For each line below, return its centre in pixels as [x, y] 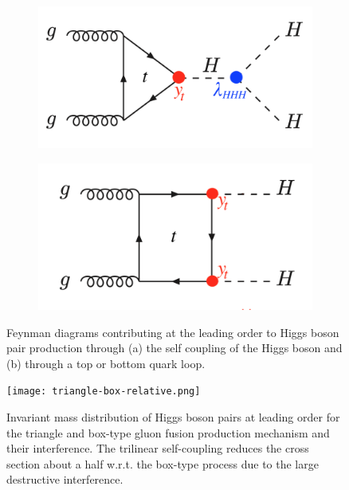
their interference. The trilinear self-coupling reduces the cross [158, 448]
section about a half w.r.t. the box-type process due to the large [163, 463]
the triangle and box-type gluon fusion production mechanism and [168, 432]
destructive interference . [65, 479]
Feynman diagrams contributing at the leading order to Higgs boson [173, 332]
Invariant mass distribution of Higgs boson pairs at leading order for [173, 417]
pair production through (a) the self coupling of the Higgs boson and [174, 348]
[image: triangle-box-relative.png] [104, 392]
